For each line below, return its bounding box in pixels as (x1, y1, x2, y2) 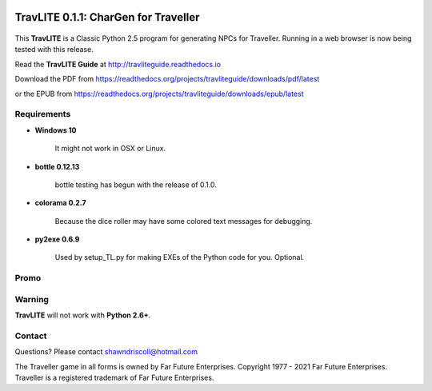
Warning (14, 293, 50, 305)
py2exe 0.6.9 (34, 234, 80, 244)
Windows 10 (34, 125, 77, 135)
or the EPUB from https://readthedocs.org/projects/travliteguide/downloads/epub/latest (14, 89, 304, 98)
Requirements (14, 109, 71, 120)
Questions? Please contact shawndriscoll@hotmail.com (14, 347, 198, 357)
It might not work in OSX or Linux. (54, 144, 166, 154)
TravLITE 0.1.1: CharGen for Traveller (14, 10, 200, 24)
